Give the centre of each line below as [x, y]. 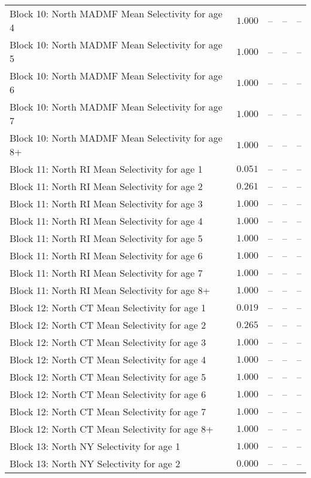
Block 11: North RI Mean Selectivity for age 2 [106, 186]
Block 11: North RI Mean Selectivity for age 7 [106, 273]
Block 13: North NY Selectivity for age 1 [95, 446]
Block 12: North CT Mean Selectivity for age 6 [108, 394]
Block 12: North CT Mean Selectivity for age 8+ [112, 429]
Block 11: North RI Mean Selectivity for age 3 [106, 203]
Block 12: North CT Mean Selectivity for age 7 [108, 411]
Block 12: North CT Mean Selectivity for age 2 [108, 325]
